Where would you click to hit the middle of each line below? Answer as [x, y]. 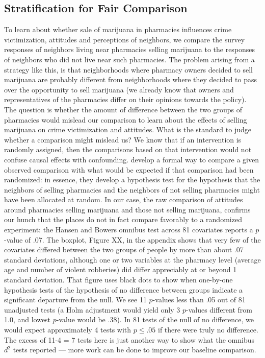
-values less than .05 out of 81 [199, 300]
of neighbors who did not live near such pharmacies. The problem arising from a [129, 59]
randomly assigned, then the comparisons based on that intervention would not [128, 149]
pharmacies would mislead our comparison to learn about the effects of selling [126, 119]
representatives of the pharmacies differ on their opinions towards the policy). [125, 99]
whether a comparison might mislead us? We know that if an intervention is [123, 139]
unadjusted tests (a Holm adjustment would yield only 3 [92, 309]
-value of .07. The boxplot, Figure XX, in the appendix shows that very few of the [132, 239]
